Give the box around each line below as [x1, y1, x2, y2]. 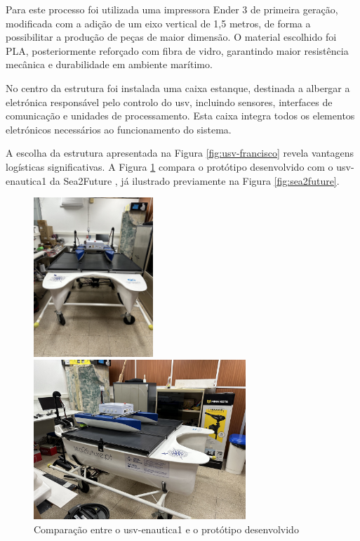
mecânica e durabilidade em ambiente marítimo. [6, 57, 213, 72]
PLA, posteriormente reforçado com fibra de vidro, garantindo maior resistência [6, 43, 349, 58]
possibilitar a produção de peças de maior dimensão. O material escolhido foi [6, 30, 337, 44]
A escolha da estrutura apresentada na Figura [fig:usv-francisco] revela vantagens [6, 145, 354, 160]
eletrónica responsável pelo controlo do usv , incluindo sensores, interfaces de [6, 94, 333, 109]
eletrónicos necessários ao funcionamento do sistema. [6, 122, 232, 136]
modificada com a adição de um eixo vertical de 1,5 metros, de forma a [6, 15, 311, 30]
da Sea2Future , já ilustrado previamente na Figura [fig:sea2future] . [49, 173, 340, 188]
